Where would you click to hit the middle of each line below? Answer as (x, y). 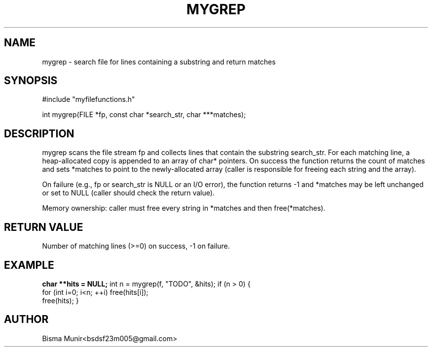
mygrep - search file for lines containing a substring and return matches (159, 62)
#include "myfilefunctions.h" (89, 99)
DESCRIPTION (39, 133)
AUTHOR (26, 319)
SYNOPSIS (31, 81)
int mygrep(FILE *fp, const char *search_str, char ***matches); (144, 115)
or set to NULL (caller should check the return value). (128, 193)
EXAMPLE (29, 265)
